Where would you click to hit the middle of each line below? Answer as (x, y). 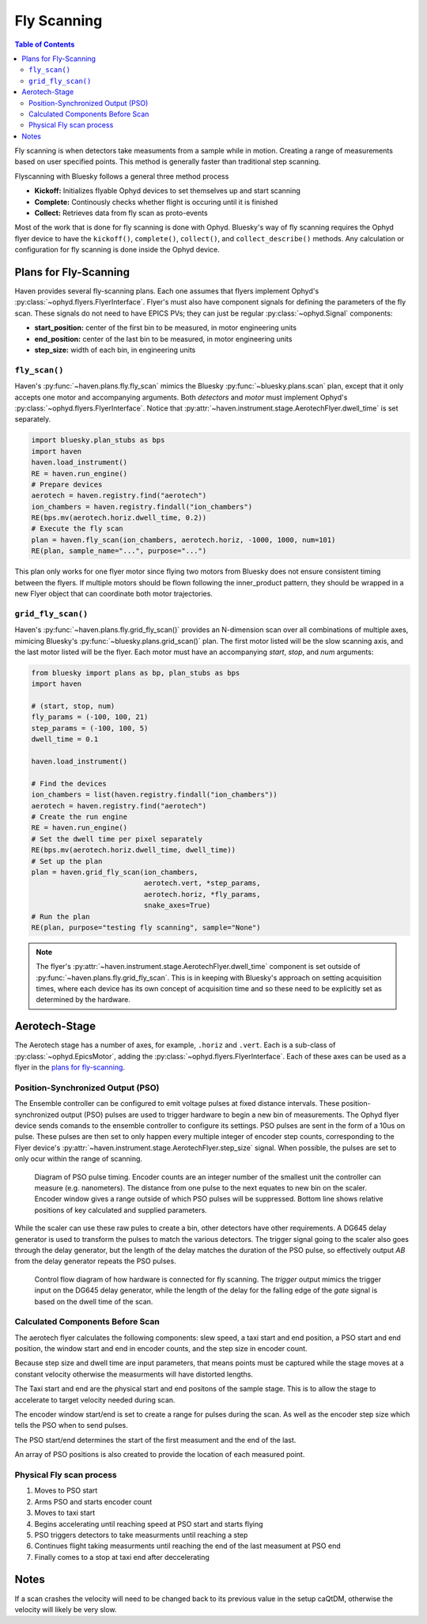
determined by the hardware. (83, 1000)
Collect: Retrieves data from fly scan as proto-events (121, 213)
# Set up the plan (67, 861)
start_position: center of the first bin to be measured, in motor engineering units (165, 327)
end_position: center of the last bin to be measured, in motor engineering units (163, 339)
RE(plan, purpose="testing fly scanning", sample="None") (146, 927)
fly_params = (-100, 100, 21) (90, 717)
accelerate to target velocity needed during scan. (95, 1399)
